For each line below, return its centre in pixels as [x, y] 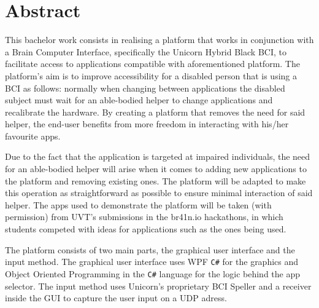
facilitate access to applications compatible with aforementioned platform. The [152, 64]
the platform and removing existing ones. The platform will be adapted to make [156, 180]
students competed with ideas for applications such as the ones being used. [146, 229]
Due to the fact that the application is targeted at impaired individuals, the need [158, 156]
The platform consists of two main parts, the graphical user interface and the [150, 249]
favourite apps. [33, 136]
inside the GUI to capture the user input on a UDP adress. [116, 298]
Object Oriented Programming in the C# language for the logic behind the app [153, 273]
